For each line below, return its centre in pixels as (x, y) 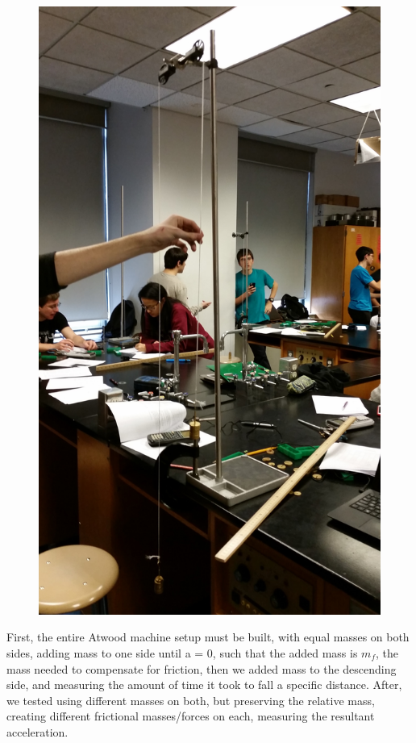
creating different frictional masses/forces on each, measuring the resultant (191, 716)
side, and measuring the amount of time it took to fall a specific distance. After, (204, 685)
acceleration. (37, 731)
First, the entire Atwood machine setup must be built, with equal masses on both (208, 637)
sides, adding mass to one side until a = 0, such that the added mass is (182, 652)
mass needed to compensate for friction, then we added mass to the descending (202, 668)
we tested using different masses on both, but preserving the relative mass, (191, 700)
